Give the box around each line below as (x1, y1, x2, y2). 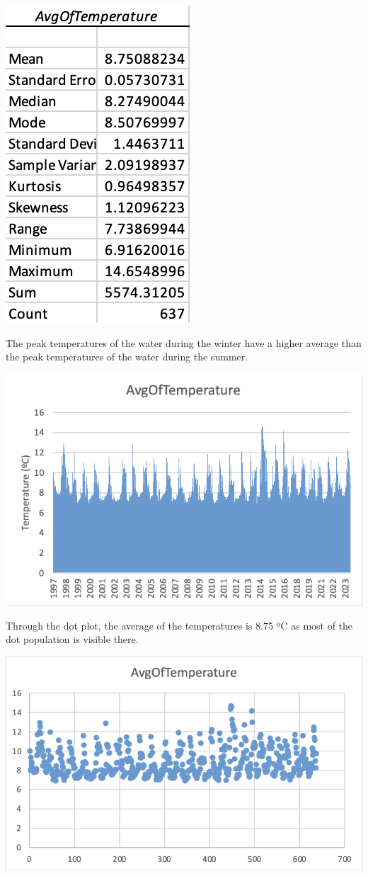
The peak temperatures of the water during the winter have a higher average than (6, 335, 362, 350)
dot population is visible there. (6, 632, 139, 647)
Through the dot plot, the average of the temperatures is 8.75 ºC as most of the (6, 618, 353, 632)
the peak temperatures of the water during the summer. (6, 349, 248, 364)
